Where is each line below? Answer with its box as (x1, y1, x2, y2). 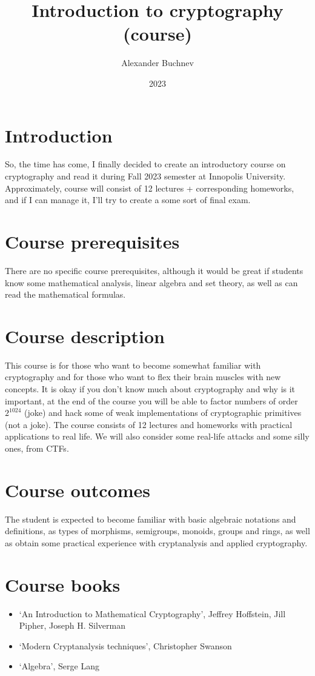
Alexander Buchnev (121, 56, 194, 69)
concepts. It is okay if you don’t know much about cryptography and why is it (5, 383, 296, 395)
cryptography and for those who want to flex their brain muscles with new (5, 370, 281, 383)
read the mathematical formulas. (5, 288, 126, 301)
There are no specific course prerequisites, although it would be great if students (5, 264, 303, 276)
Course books (5, 572, 121, 597)
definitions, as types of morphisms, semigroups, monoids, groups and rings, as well (5, 524, 310, 537)
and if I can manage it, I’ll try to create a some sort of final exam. (5, 193, 251, 206)
